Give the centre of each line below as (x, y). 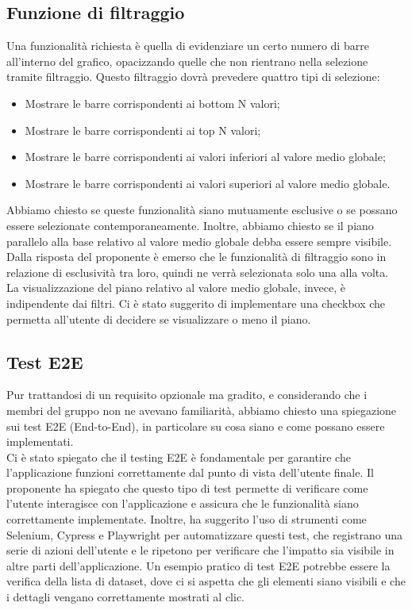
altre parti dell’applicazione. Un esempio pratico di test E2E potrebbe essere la (198, 565)
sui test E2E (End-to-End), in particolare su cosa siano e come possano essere (196, 426)
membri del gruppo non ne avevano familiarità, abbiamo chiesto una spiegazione (202, 410)
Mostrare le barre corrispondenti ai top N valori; (143, 130)
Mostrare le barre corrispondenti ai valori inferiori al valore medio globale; (205, 157)
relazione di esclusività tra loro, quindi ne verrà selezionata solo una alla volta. (198, 272)
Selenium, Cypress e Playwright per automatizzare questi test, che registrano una (204, 534)
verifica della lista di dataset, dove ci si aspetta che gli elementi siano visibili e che (206, 581)
